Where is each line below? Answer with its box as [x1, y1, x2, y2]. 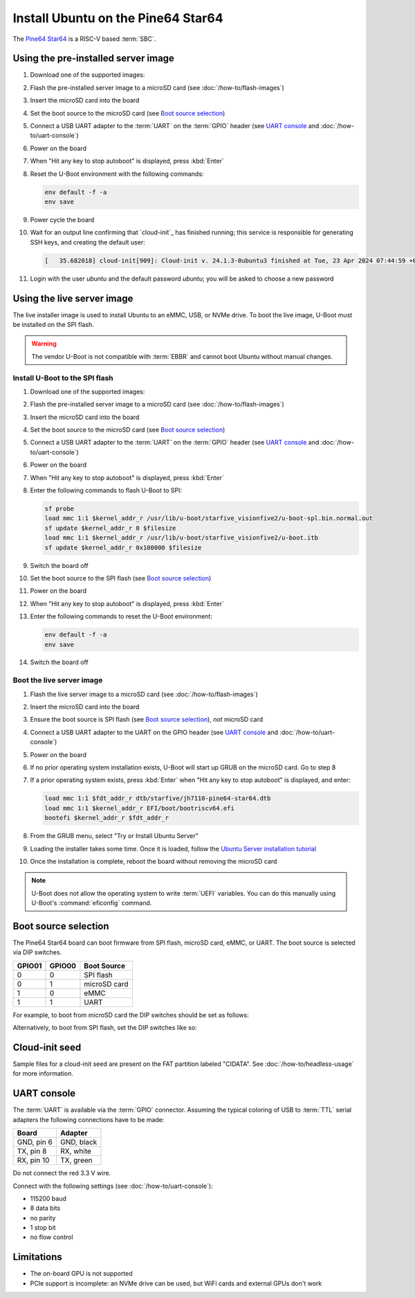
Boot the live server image [12, 675, 103, 685]
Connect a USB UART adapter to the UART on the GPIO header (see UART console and [30, 728, 279, 736]
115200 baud [30, 1194, 67, 1202]
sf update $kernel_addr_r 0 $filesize [44, 524, 176, 532]
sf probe [44, 505, 75, 513]
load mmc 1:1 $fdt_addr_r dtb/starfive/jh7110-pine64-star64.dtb [44, 794, 271, 803]
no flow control [30, 1233, 73, 1241]
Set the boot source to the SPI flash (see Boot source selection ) [30, 574, 212, 582]
